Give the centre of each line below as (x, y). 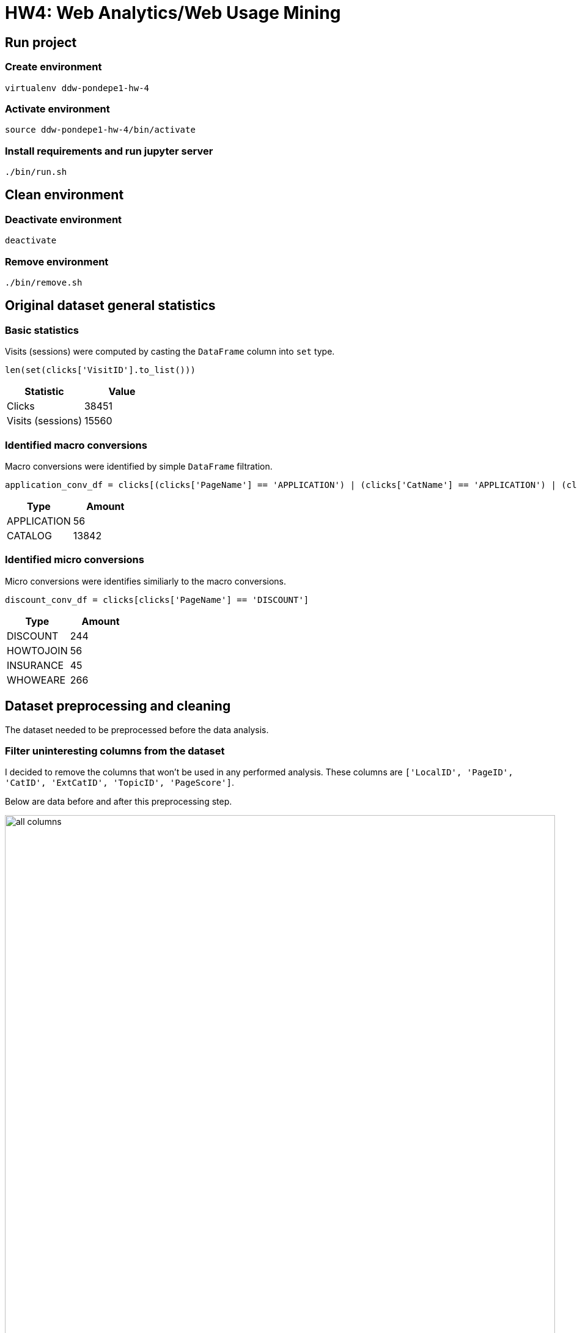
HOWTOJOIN (37, 650)
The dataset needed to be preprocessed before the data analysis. (137, 729)
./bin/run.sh (36, 172)
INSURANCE (35, 665)
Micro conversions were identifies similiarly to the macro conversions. (146, 581)
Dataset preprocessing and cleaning (118, 706)
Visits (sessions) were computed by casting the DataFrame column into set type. (170, 352)
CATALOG (29, 535)
